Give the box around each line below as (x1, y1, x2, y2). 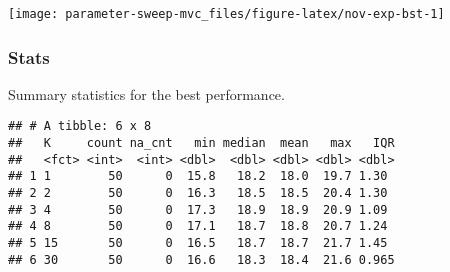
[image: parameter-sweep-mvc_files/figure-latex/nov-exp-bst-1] (8, 7, 445, 21)
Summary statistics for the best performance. (8, 83, 285, 104)
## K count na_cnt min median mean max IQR (8, 136, 395, 151)
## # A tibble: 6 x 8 (8, 119, 152, 134)
